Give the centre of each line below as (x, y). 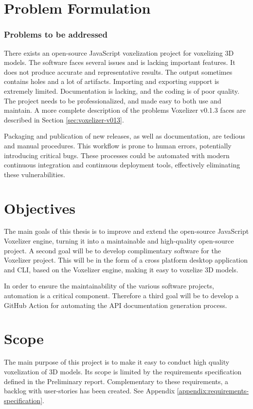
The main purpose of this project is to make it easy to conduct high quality (117, 362)
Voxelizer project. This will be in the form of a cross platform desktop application (126, 260)
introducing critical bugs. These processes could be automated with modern (117, 155)
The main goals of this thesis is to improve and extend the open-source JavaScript (126, 231)
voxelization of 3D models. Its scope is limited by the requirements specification (123, 371)
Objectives (40, 208)
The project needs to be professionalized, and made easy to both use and (113, 100)
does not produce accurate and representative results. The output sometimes (118, 72)
